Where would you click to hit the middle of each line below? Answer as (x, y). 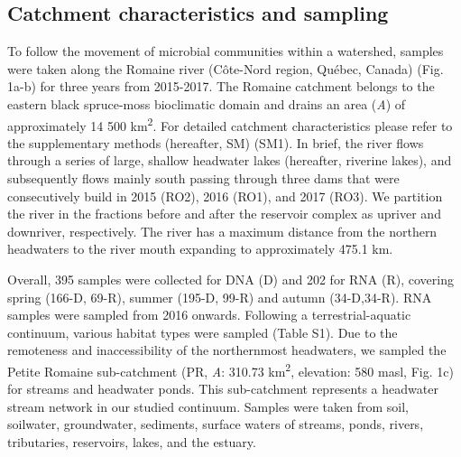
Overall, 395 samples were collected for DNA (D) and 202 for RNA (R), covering (230, 279)
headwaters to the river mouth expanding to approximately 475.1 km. (200, 249)
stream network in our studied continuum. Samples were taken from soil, (208, 406)
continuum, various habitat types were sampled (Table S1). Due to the (203, 332)
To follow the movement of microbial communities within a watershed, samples (226, 51)
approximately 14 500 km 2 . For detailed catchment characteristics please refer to (230, 124)
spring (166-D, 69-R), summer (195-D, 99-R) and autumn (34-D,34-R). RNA (220, 297)
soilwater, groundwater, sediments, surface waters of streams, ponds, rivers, (216, 424)
